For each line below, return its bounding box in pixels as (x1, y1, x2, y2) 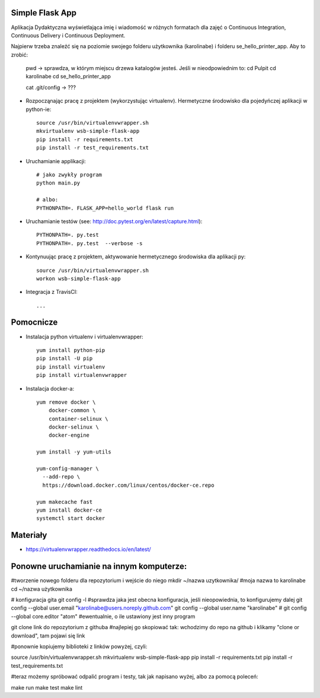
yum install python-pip (36, 347, 105, 353)
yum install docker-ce (36, 507, 103, 513)
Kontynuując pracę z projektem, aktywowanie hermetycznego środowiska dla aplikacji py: (25, 253, 246, 261)
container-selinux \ (48, 415, 108, 422)
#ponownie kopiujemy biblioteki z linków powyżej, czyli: (11, 643, 148, 650)
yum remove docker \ (36, 398, 96, 405)
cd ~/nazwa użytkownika (11, 585, 72, 592)
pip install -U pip (36, 355, 93, 362)
